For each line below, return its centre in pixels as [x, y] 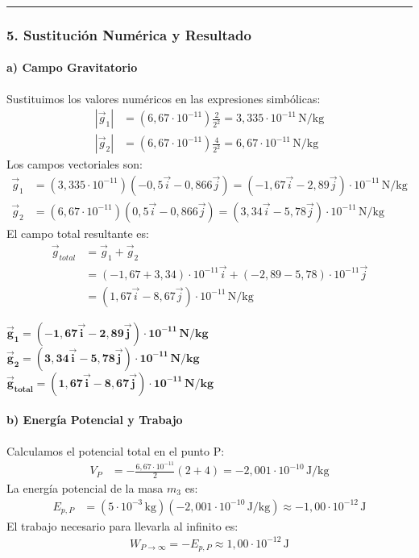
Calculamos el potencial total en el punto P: [116, 450]
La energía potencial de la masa [85, 488]
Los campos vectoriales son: [75, 164]
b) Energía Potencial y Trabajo [95, 420]
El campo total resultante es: [78, 233]
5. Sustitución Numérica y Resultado [129, 34]
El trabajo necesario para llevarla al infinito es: [122, 525]
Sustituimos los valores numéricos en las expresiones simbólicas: [164, 98]
